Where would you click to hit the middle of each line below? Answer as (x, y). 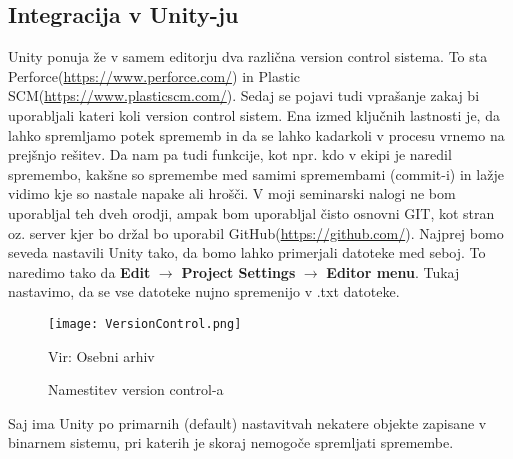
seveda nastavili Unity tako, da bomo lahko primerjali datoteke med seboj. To (247, 252)
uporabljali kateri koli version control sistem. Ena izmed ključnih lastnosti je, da (254, 114)
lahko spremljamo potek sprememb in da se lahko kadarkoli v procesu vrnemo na (256, 134)
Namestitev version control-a (136, 389)
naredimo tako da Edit (79, 271)
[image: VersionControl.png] (145, 323)
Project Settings (238, 271)
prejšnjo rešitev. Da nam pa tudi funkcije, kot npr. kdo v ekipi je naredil (230, 154)
